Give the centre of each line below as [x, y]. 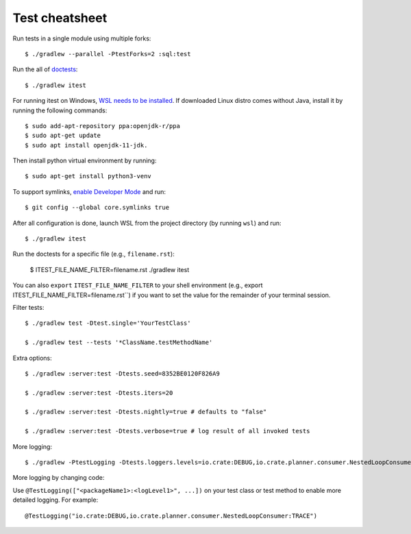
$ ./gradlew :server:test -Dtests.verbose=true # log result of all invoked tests [167, 431]
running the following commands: [60, 110]
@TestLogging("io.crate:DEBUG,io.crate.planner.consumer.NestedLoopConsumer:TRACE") [171, 515]
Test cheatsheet [60, 18]
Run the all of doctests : [45, 69]
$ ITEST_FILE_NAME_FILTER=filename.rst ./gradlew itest [110, 269]
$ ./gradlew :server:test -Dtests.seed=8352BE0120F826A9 [123, 373]
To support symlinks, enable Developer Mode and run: [89, 191]
